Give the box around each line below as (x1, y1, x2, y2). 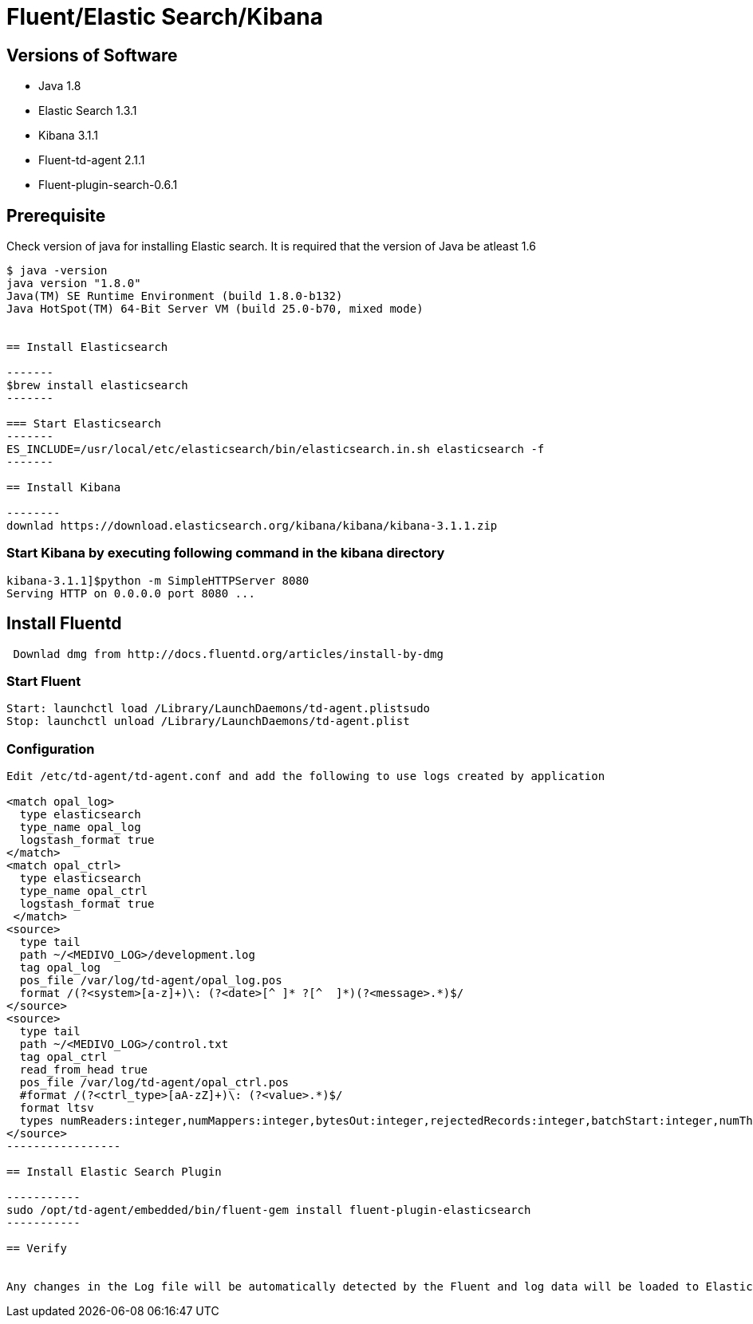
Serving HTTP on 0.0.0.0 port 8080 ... (6, 586, 255, 600)
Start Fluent (6, 672, 81, 689)
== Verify (6, 1242, 67, 1255)
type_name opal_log (19, 821, 141, 834)
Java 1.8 (38, 79, 81, 93)
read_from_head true (19, 1063, 148, 1077)
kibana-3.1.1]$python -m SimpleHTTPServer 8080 (6, 573, 309, 587)
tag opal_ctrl (19, 1050, 108, 1064)
